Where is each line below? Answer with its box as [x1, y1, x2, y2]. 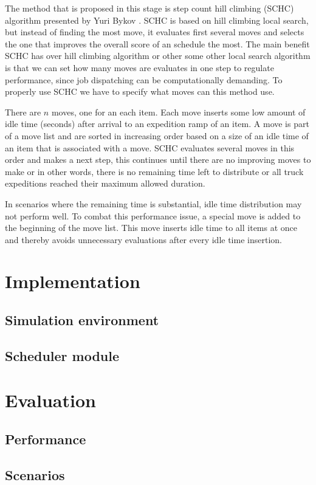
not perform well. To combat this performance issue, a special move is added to [5, 209, 301, 222]
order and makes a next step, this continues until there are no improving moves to [5, 153, 311, 166]
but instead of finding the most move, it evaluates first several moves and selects [5, 26, 304, 38]
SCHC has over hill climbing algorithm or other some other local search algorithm [5, 49, 311, 62]
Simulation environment [5, 311, 159, 329]
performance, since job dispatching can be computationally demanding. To [5, 73, 283, 86]
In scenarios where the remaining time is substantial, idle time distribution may [5, 197, 302, 210]
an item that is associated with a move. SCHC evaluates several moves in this [5, 141, 295, 154]
